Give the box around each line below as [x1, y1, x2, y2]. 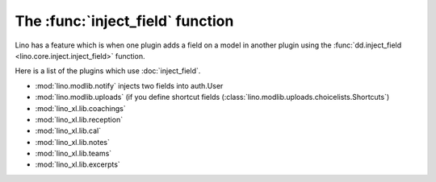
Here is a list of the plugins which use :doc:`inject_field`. [15, 66, 201, 76]
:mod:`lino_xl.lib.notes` [35, 137, 111, 147]
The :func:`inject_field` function [15, 12, 234, 30]
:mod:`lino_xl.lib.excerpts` [35, 159, 120, 169]
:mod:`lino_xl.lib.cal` [35, 126, 102, 136]
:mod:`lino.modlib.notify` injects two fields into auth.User [35, 81, 224, 90]
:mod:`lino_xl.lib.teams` [35, 149, 112, 159]
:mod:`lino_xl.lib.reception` [35, 114, 124, 124]
